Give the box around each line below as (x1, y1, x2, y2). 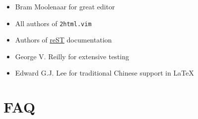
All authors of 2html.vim (15, 18, 92, 28)
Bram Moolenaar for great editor (15, 1, 115, 11)
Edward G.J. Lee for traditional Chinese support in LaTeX (15, 68, 194, 78)
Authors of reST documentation (15, 35, 112, 45)
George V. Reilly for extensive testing (15, 51, 129, 61)
